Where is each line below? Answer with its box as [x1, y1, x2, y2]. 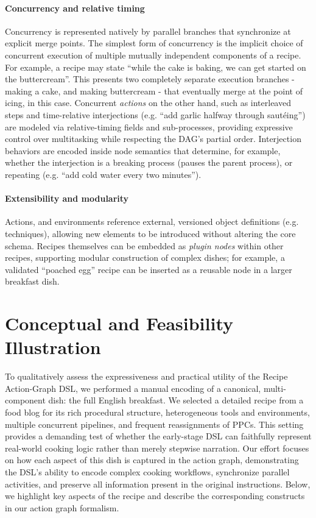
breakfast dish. [5, 275, 60, 288]
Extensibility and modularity [5, 192, 129, 205]
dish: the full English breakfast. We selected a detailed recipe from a [48, 394, 304, 406]
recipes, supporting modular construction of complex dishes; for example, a [5, 251, 285, 264]
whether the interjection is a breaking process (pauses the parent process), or [5, 156, 293, 169]
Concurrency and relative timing [5, 1, 145, 14]
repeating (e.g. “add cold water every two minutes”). [5, 168, 202, 180]
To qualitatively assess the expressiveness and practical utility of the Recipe [5, 370, 288, 383]
